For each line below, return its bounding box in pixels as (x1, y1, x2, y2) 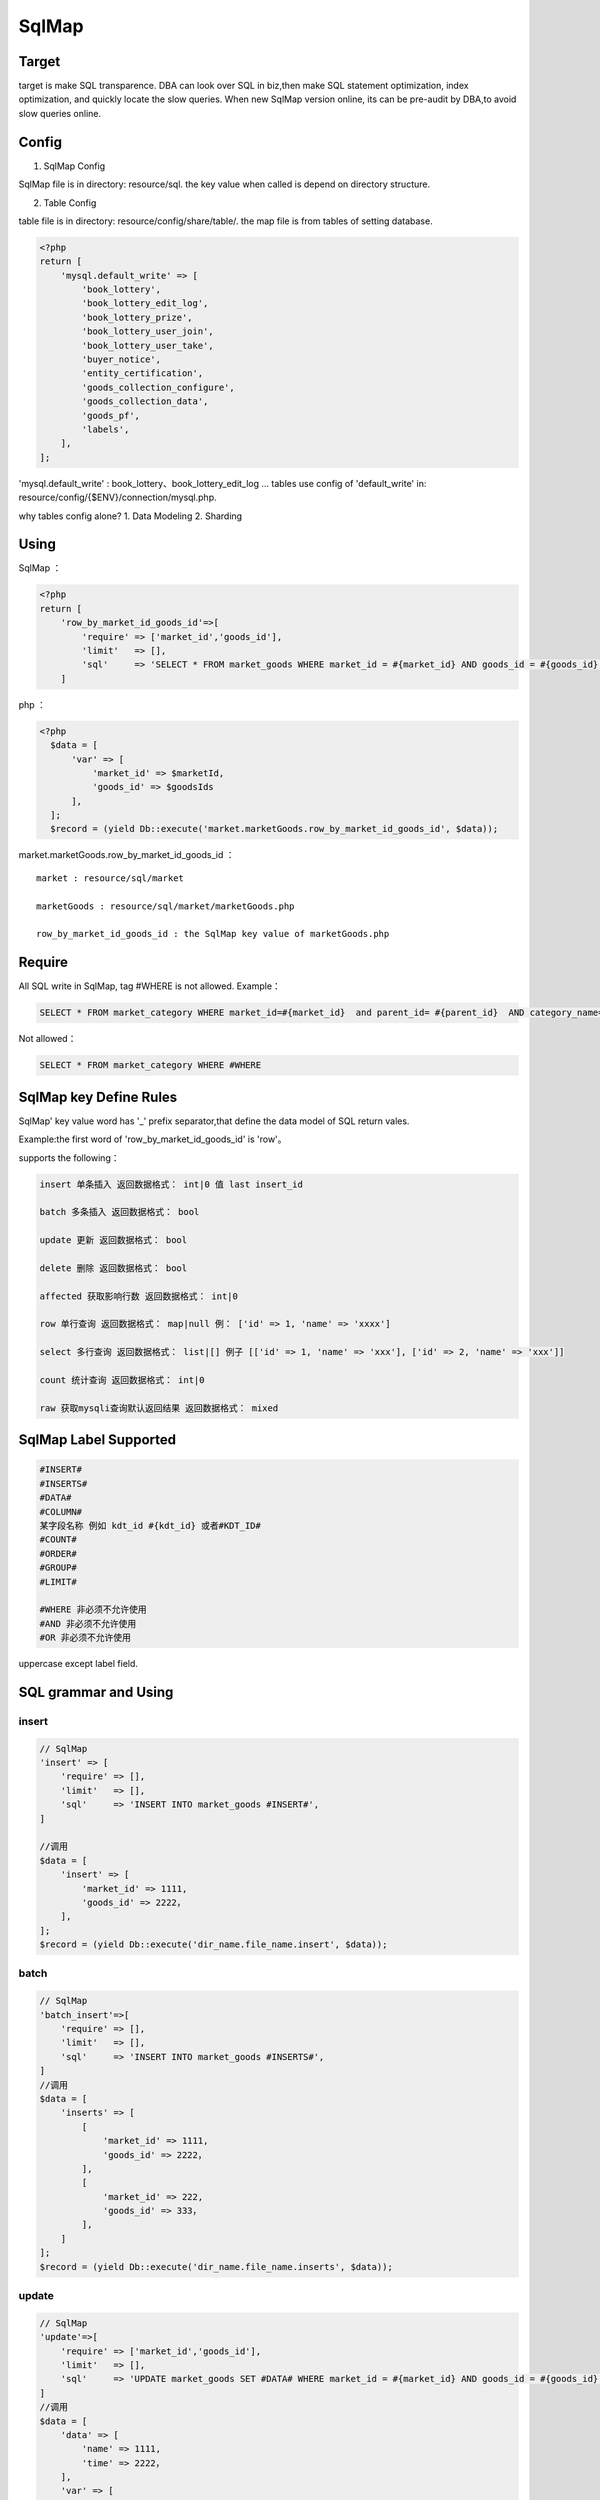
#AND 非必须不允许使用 (39, 1618, 137, 1629)
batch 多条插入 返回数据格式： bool (39, 1206, 200, 1218)
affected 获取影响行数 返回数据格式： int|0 (39, 1290, 239, 1302)
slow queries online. (18, 107, 102, 119)
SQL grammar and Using (18, 1683, 174, 1700)
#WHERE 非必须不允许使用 (39, 1604, 147, 1615)
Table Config (43, 196, 97, 209)
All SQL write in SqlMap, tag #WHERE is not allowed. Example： (18, 980, 282, 992)
